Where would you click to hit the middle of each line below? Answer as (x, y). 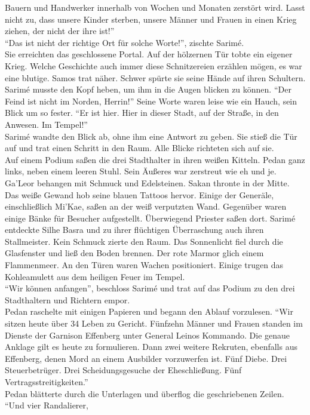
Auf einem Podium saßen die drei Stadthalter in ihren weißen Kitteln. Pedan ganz (155, 159)
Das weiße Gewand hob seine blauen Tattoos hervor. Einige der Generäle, (139, 194)
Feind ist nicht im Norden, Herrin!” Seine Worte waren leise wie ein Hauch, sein (151, 101)
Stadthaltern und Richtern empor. (67, 299)
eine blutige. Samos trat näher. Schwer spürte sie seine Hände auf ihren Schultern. (155, 77)
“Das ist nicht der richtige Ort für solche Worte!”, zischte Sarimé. (125, 42)
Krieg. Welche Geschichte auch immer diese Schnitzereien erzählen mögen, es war (154, 65)
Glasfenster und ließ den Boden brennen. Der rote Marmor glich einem (134, 253)
